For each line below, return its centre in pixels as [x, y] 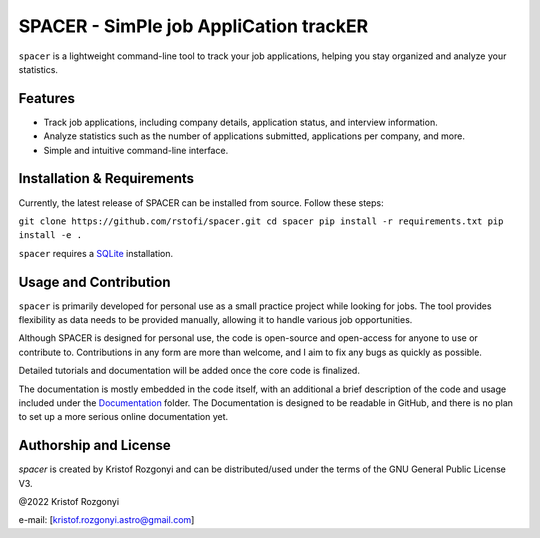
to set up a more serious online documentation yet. [123, 417]
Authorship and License [94, 445]
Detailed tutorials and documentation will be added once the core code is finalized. [189, 371]
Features [46, 98]
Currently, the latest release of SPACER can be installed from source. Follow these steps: [201, 202]
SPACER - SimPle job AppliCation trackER [193, 26]
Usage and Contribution [94, 281]
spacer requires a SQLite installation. [96, 253]
